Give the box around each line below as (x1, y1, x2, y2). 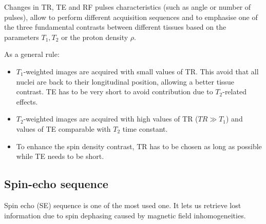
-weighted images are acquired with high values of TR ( (23, 113, 198, 124)
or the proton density (61, 31, 128, 42)
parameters (4, 31, 39, 42)
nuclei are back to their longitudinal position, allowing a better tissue (16, 76, 235, 87)
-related (222, 86, 246, 97)
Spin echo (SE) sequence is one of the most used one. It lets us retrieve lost (4, 199, 241, 210)
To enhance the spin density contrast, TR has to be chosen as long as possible (16, 140, 262, 151)
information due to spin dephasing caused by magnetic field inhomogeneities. (4, 210, 246, 220)
